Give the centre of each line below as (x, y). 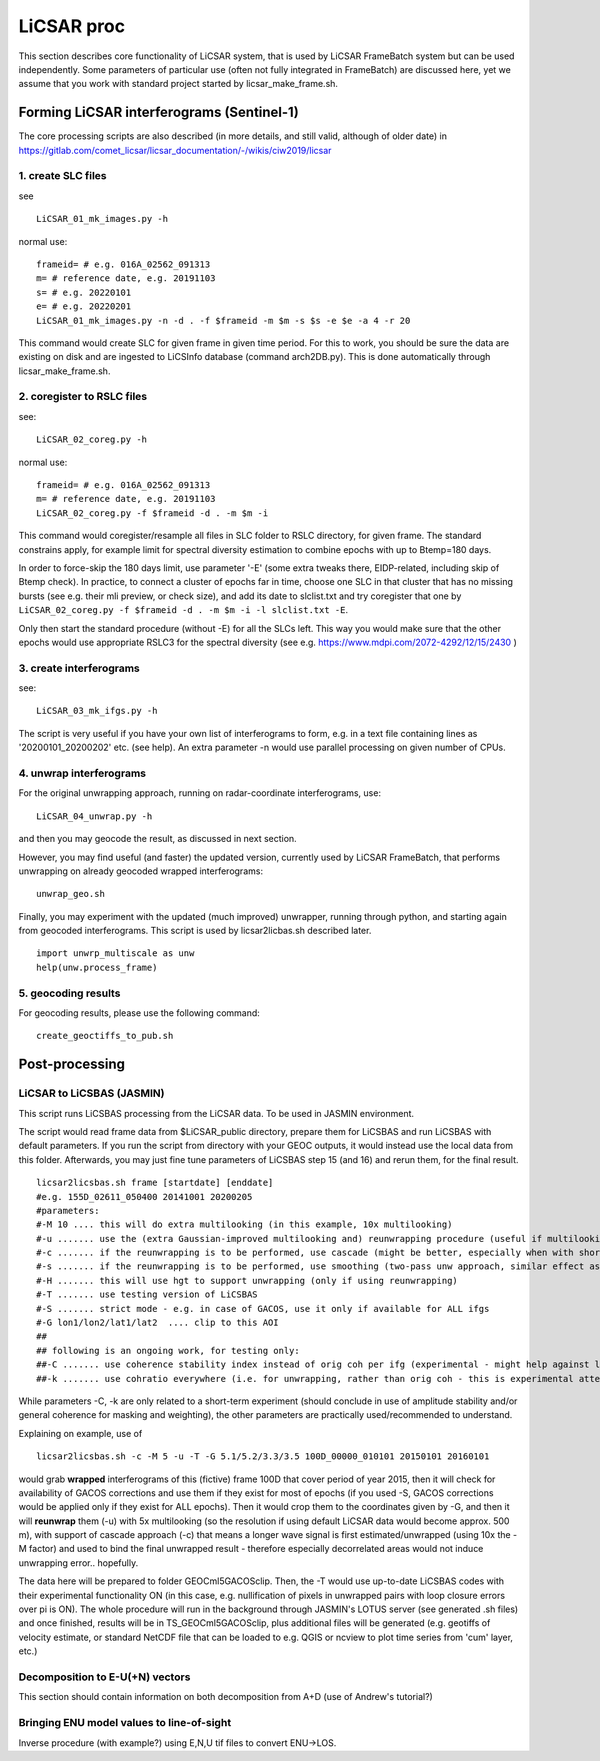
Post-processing (71, 1064)
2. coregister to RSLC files (83, 397)
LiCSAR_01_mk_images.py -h (102, 219)
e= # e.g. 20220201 (84, 306)
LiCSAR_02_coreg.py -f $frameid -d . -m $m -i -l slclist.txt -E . (183, 610)
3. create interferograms (79, 668)
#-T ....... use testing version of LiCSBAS (147, 1294)
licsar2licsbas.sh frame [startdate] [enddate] (155, 1183)
